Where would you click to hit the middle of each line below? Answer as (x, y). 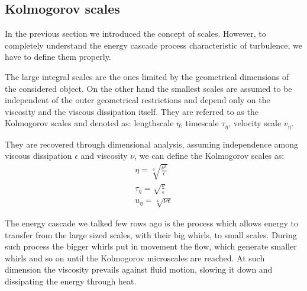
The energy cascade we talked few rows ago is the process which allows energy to (151, 223)
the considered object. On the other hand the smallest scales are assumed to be (148, 88)
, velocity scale (255, 123)
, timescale (200, 123)
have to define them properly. (58, 57)
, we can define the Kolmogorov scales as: (209, 156)
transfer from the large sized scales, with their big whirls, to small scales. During (151, 234)
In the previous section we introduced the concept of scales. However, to (135, 33)
